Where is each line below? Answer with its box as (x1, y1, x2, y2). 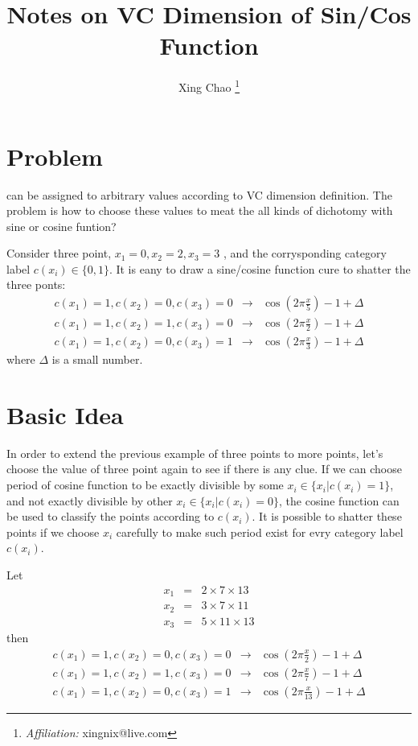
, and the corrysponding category (223, 245, 387, 262)
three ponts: (6, 276, 66, 293)
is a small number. (51, 351, 143, 368)
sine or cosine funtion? (6, 217, 117, 234)
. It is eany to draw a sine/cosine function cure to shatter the (109, 260, 411, 277)
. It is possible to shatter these (252, 508, 402, 525)
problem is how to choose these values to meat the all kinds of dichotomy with (6, 202, 393, 219)
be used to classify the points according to (6, 508, 215, 525)
